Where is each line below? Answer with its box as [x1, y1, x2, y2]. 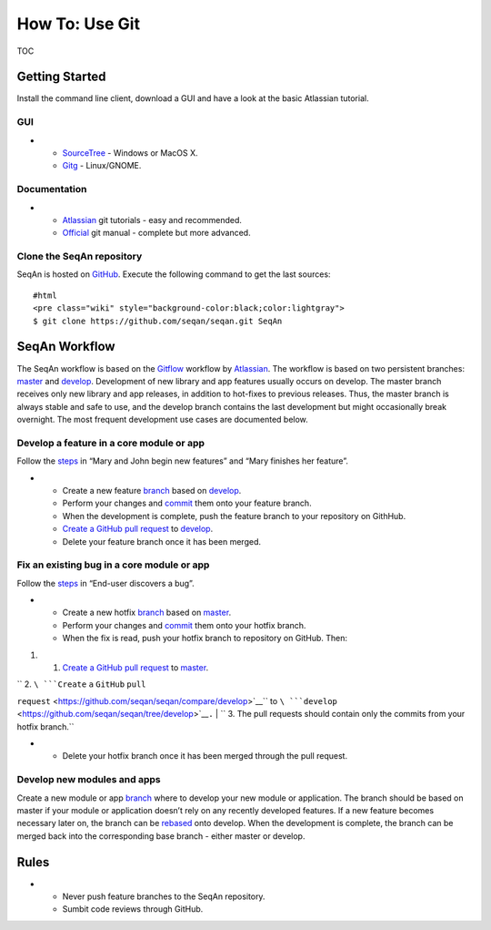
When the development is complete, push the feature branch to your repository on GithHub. [62, 510, 406, 521]
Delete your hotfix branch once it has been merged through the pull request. [62, 751, 348, 761]
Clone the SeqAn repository [16, 250, 143, 263]
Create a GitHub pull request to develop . [62, 524, 214, 535]
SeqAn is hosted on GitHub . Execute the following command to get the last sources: [16, 269, 331, 280]
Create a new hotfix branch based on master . [62, 607, 232, 618]
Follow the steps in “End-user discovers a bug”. [16, 577, 195, 588]
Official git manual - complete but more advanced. [62, 228, 251, 239]
